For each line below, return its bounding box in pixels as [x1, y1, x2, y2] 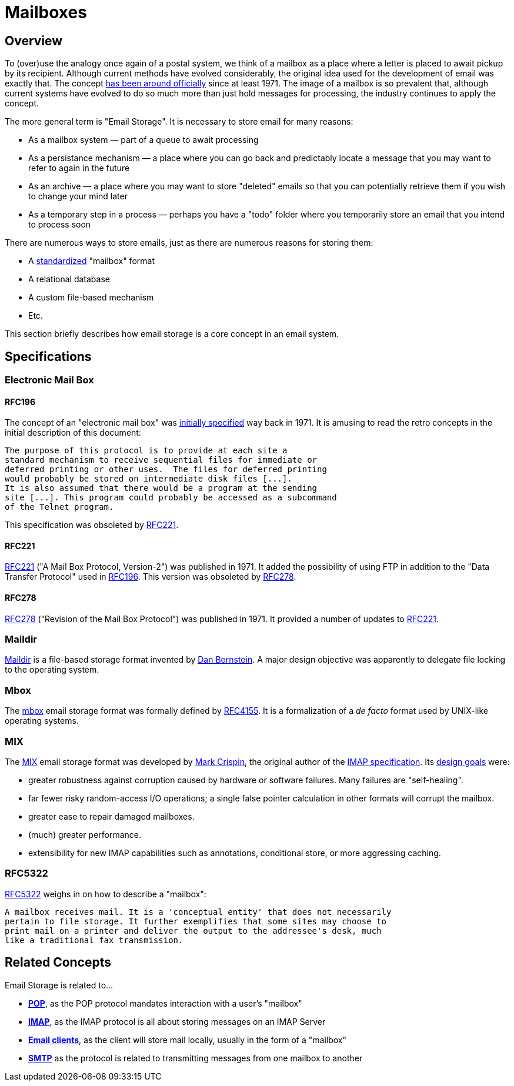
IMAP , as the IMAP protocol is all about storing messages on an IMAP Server [28, 1016, 326, 1027]
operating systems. [5, 716, 79, 726]
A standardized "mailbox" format [28, 256, 155, 266]
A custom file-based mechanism [28, 292, 154, 303]
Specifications [5, 349, 92, 364]
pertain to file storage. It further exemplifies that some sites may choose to [5, 916, 387, 926]
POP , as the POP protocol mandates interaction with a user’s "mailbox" [28, 998, 302, 1008]
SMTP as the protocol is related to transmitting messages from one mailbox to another [28, 1052, 363, 1063]
